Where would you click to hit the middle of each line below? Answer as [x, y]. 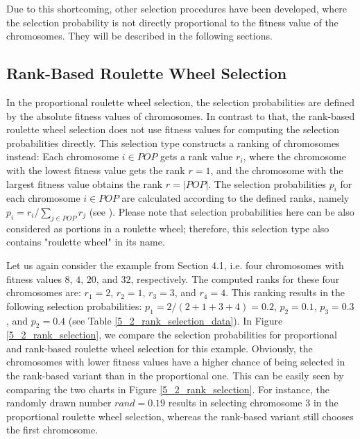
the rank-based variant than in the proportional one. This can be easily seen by [175, 376]
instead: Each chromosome [63, 156]
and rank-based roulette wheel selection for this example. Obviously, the [160, 348]
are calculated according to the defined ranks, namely [235, 198]
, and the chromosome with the [277, 170]
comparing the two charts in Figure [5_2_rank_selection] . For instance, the [168, 389]
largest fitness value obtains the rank [85, 183]
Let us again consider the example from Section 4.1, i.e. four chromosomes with [175, 265]
